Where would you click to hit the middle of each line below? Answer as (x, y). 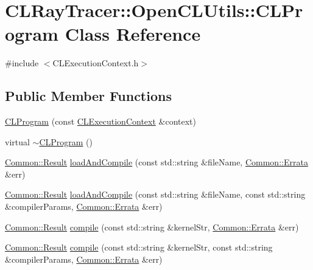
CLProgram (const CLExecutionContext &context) (100, 121)
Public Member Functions (88, 96)
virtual (17, 141)
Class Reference (133, 34)
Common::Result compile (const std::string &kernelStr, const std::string (139, 247)
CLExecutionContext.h (96, 63)
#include (22, 63)
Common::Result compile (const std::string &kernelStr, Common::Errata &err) (152, 227)
